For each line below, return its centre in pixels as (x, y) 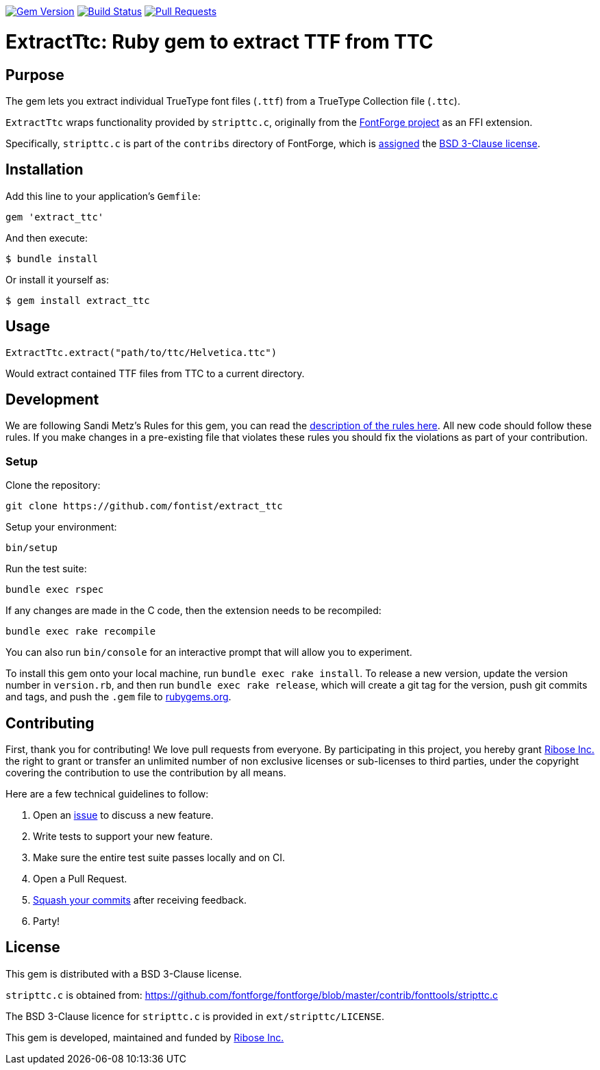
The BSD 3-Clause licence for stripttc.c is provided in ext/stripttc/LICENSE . (195, 1016)
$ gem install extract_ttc (78, 300)
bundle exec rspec (55, 590)
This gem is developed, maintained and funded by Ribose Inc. (145, 1037)
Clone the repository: (53, 485)
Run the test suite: (46, 569)
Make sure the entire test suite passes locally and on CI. (159, 858)
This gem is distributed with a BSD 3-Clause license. (124, 973)
